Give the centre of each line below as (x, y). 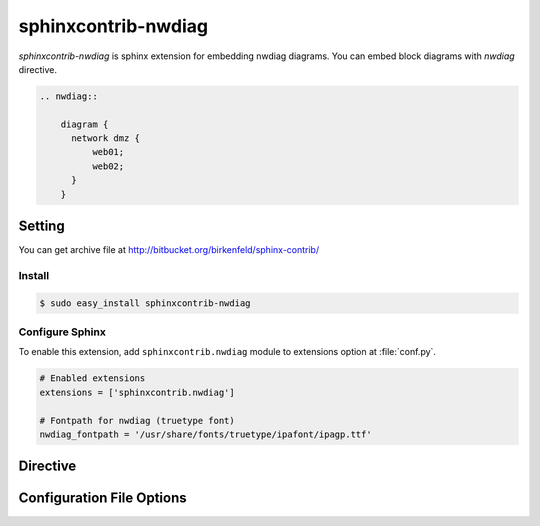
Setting (41, 226)
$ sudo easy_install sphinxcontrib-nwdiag (145, 303)
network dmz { (105, 138)
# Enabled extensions (92, 378)
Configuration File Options (102, 498)
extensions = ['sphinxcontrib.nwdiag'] (137, 392)
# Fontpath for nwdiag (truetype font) (137, 420)
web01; (108, 152)
